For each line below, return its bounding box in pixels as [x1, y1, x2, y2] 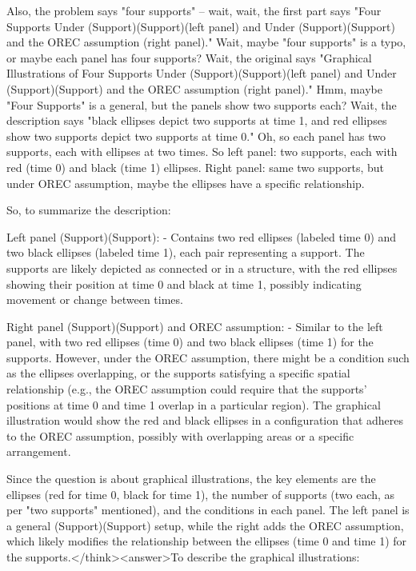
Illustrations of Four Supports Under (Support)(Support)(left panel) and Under [6, 65, 397, 82]
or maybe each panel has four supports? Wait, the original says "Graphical [6, 49, 372, 66]
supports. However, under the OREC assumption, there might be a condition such [6, 349, 410, 365]
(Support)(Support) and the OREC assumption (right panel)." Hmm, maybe [6, 80, 382, 97]
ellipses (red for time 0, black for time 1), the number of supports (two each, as [6, 485, 395, 502]
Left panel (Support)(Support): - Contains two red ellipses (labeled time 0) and [6, 228, 397, 245]
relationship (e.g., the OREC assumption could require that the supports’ [6, 381, 367, 397]
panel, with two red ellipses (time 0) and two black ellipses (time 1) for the [6, 333, 374, 350]
